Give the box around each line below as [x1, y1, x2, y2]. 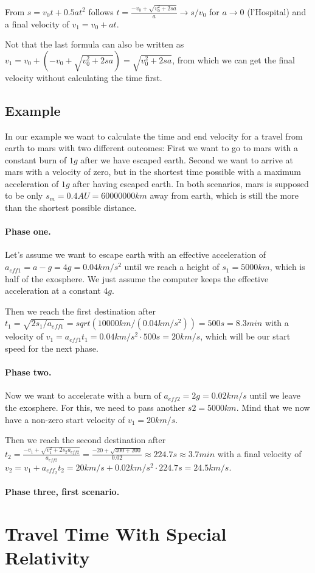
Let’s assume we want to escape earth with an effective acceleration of [5, 248, 266, 261]
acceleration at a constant [5, 284, 101, 297]
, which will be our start [200, 330, 291, 343]
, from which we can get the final [172, 53, 295, 66]
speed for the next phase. [5, 342, 99, 355]
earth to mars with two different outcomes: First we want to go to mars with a [5, 141, 299, 154]
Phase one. [5, 225, 51, 238]
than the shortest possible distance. [5, 201, 137, 214]
